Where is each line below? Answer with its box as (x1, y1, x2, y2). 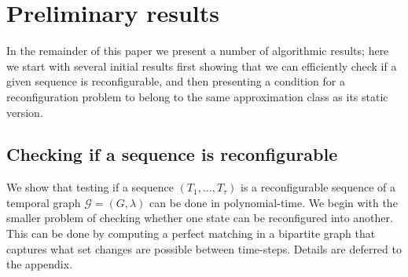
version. (6, 104, 43, 120)
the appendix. (6, 256, 73, 272)
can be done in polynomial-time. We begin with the (149, 194, 398, 210)
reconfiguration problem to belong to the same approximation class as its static (6, 88, 388, 104)
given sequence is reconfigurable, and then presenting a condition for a (6, 73, 345, 89)
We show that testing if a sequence (6, 179, 174, 195)
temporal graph (6, 194, 81, 210)
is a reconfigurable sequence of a (241, 179, 396, 195)
